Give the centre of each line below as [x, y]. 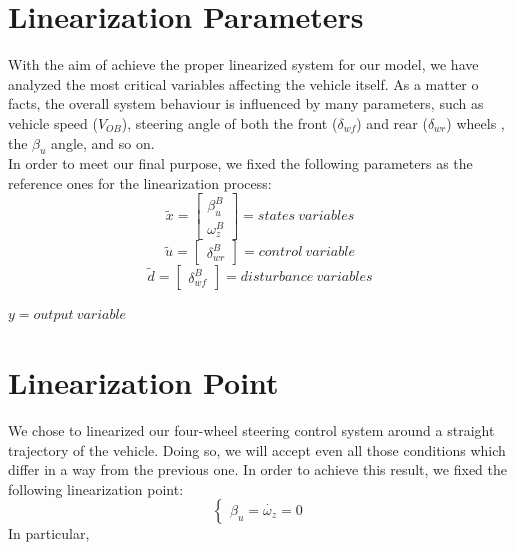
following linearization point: [96, 488]
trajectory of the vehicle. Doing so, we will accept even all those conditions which [257, 449]
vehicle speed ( [53, 122]
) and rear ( [392, 122]
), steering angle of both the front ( [229, 122]
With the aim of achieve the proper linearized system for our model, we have [243, 64]
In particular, [49, 533]
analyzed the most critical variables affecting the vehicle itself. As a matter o [243, 83]
